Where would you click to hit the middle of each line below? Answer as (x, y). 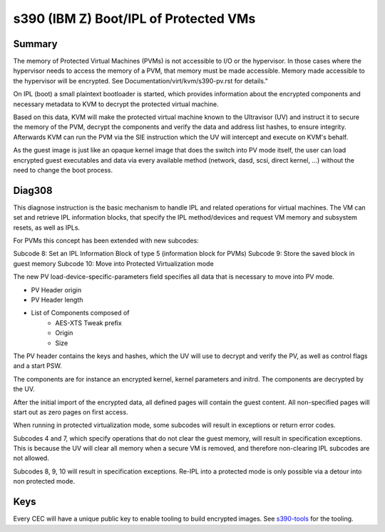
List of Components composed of (80, 313)
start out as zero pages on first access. (71, 412)
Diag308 (33, 190)
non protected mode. (44, 481)
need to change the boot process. (63, 170)
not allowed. (31, 458)
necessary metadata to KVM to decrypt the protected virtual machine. (116, 104)
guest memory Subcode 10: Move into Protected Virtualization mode (113, 263)
